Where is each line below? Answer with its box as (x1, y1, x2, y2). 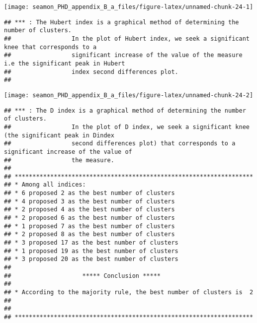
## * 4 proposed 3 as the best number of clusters (4, 197, 175, 205)
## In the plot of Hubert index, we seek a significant (4, 35, 250, 42)
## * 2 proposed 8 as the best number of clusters (4, 231, 175, 238)
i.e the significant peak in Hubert (4, 60, 125, 67)
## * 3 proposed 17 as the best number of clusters (4, 239, 178, 247)
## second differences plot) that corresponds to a (4, 140, 236, 147)
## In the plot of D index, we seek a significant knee (4, 123, 250, 130)
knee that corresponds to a (4, 43, 97, 51)
